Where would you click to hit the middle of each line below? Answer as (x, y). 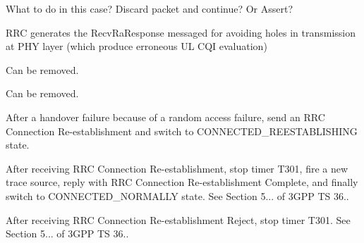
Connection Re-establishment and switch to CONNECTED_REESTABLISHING (182, 131)
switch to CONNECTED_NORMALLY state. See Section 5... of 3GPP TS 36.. (177, 195)
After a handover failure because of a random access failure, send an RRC (165, 117)
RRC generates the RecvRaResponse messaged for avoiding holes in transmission (181, 32)
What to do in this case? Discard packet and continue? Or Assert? (150, 8)
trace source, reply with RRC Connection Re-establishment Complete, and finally (182, 182)
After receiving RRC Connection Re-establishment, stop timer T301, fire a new (177, 168)
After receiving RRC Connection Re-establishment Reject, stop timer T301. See (178, 219)
